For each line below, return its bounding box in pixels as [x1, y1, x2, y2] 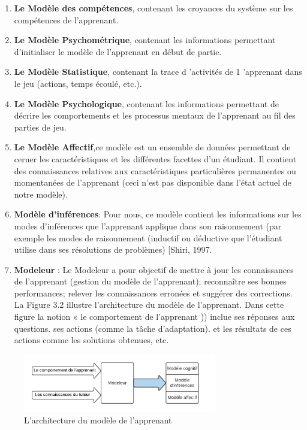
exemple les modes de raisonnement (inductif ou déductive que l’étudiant [14, 231, 282, 244]
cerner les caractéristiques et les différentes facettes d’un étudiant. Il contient [14, 152, 297, 165]
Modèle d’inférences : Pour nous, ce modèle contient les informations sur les [14, 208, 302, 220]
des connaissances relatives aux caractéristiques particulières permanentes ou [14, 164, 296, 177]
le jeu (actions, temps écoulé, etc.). [14, 77, 142, 89]
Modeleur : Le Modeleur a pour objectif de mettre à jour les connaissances [14, 263, 294, 275]
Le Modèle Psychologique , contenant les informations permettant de [14, 97, 279, 110]
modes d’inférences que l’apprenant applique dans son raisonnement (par [14, 219, 282, 232]
